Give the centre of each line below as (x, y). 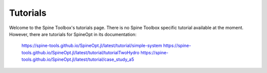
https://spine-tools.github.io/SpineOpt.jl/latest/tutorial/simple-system (92, 46)
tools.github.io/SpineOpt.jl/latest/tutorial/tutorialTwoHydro (80, 52)
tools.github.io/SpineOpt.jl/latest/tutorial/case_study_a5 (78, 60)
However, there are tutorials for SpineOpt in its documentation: (73, 34)
